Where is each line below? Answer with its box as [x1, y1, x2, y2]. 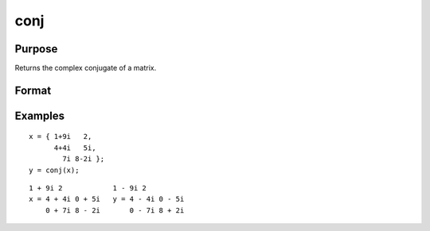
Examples [14, 109, 65, 122]
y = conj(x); [29, 165, 80, 175]
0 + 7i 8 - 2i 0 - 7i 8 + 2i [45, 206, 185, 214]
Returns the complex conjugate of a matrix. [14, 64, 157, 73]
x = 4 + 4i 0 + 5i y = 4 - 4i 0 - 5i [29, 194, 185, 204]
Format [14, 83, 52, 97]
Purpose [14, 42, 58, 56]
